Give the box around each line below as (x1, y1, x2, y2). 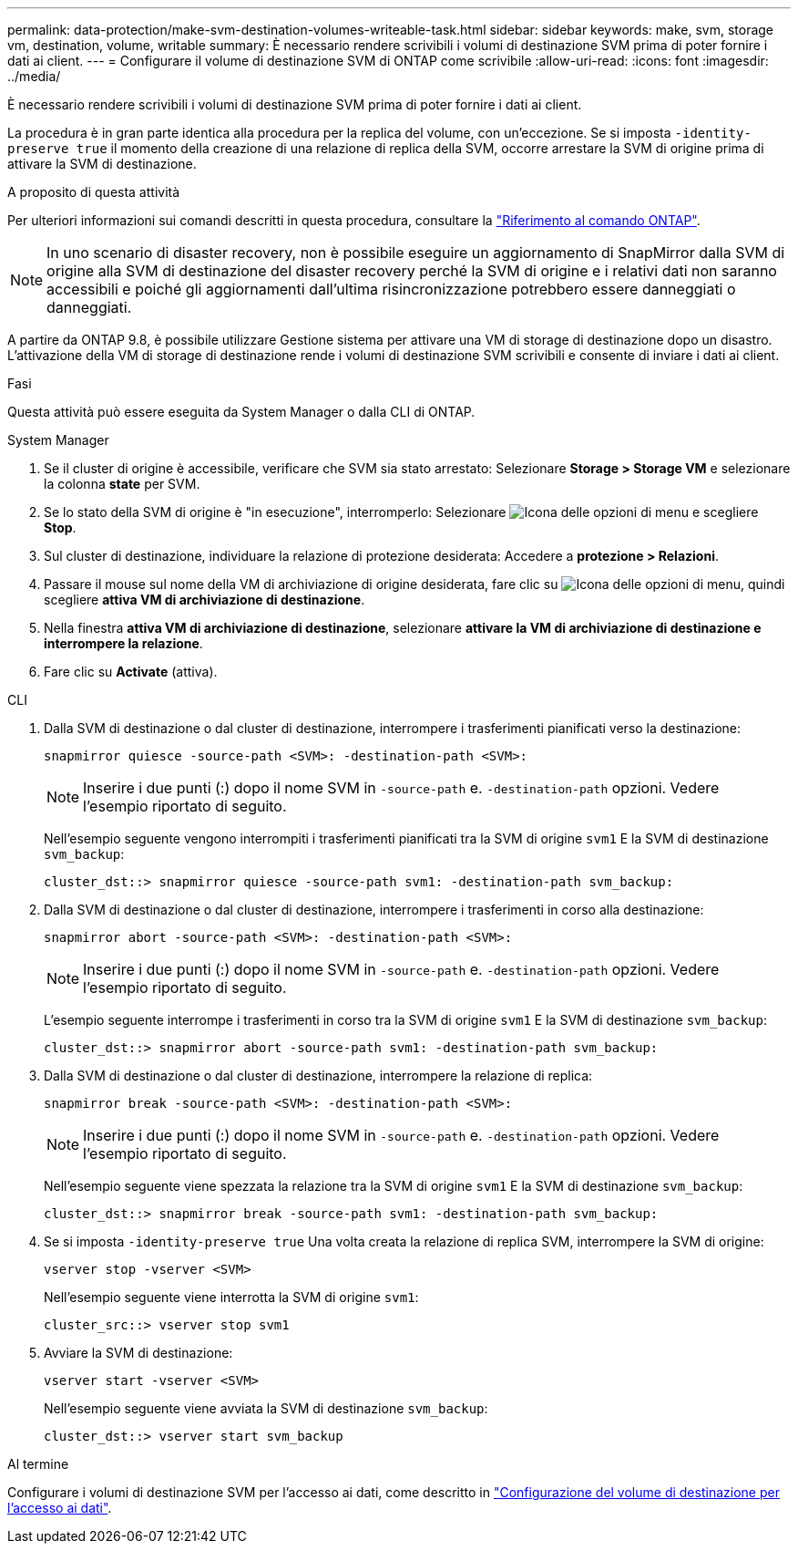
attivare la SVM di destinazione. (7, 156, 197, 171)
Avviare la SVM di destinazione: (44, 1345, 233, 1360)
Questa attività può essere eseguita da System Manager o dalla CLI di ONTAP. (7, 404, 476, 419)
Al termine (7, 1456, 69, 1472)
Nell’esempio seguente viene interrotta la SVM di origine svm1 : (44, 1289, 419, 1305)
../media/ (7, 68, 61, 84)
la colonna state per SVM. (44, 476, 200, 491)
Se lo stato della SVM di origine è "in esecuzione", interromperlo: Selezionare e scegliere (44, 504, 759, 520)
